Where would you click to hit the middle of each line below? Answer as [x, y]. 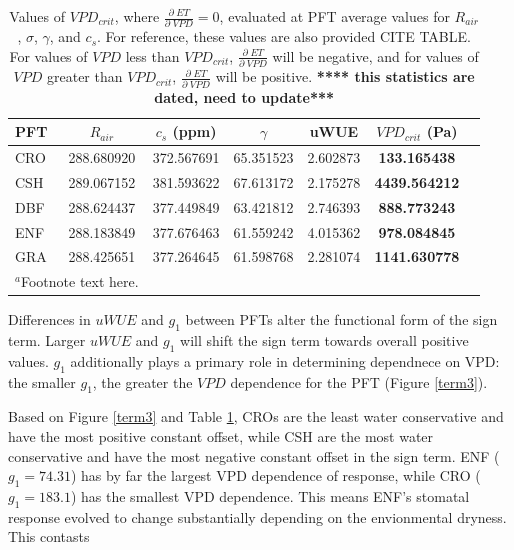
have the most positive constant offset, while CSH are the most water [221, 436]
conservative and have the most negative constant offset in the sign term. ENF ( [254, 455]
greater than [85, 76]
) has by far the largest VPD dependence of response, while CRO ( [275, 475]
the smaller [42, 381]
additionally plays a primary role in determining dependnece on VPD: [285, 360]
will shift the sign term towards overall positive [324, 340]
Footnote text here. [79, 281]
